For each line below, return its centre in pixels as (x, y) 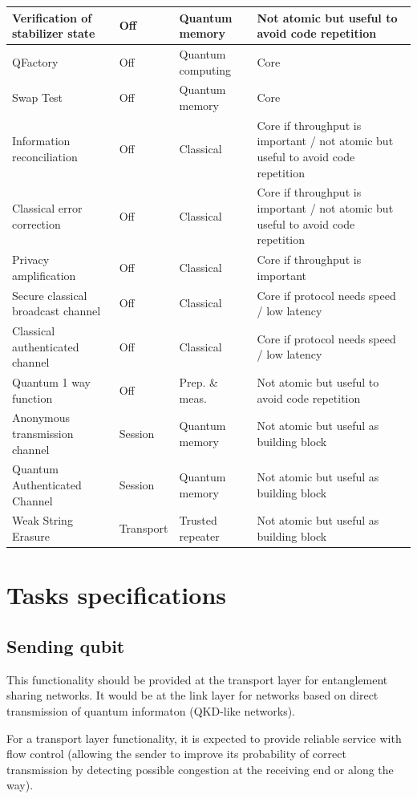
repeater (199, 536)
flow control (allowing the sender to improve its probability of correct (176, 754)
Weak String (43, 520)
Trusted (198, 520)
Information (41, 141)
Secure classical (50, 295)
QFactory (35, 61)
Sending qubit (66, 645)
